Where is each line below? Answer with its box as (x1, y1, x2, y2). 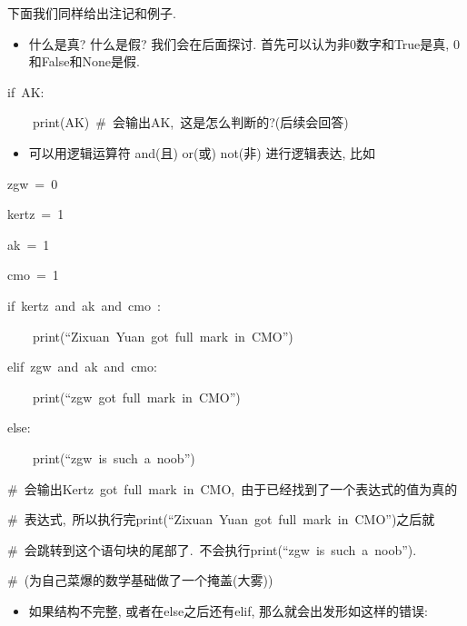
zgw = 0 (7, 174, 58, 193)
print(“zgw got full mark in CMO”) (32, 387, 241, 406)
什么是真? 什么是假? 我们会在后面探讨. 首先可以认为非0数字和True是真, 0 (28, 34, 460, 53)
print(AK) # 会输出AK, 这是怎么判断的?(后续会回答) (32, 113, 349, 132)
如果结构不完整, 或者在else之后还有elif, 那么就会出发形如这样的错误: (28, 601, 428, 620)
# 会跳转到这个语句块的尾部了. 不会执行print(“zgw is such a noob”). (7, 540, 417, 559)
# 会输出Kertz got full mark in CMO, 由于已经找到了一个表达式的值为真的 (7, 479, 458, 498)
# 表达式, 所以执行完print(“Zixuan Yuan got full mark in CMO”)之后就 (7, 510, 435, 529)
